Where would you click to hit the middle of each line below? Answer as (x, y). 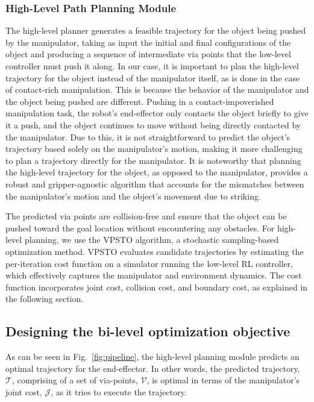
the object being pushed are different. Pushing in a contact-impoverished (140, 101)
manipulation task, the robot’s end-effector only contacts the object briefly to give (157, 113)
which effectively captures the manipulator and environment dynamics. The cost (154, 275)
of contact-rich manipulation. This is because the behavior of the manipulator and (157, 90)
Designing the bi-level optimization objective (148, 331)
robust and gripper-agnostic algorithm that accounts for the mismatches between (155, 184)
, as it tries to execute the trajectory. (119, 391)
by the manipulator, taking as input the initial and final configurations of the (148, 42)
